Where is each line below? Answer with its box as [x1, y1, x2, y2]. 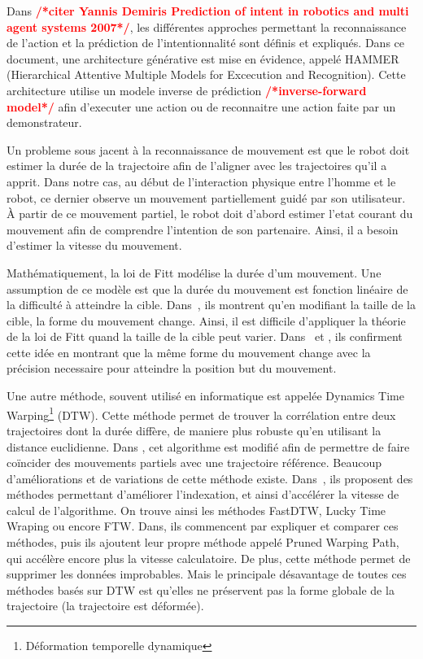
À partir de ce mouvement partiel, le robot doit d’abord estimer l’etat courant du [7, 205, 413, 222]
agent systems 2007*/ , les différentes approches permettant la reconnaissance [7, 18, 407, 35]
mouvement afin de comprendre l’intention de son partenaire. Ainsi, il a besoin [7, 220, 399, 238]
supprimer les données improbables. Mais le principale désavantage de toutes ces [7, 565, 407, 583]
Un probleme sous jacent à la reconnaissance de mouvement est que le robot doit [7, 141, 410, 158]
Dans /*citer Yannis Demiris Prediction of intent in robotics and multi [7, 2, 409, 19]
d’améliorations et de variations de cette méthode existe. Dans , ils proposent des [7, 469, 413, 487]
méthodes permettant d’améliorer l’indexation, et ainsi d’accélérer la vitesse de [7, 486, 399, 503]
